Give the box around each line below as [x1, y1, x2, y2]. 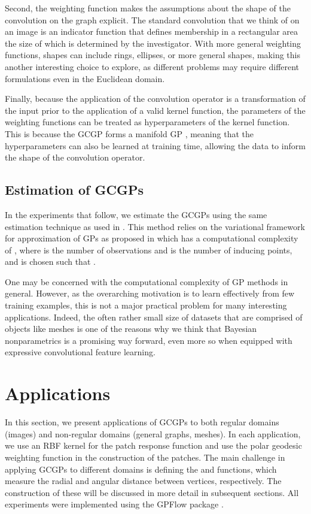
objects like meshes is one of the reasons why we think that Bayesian [5, 322, 257, 335]
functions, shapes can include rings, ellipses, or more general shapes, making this [5, 49, 300, 61]
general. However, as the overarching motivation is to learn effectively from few [5, 287, 295, 300]
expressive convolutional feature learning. [5, 346, 155, 358]
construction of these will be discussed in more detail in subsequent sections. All [5, 486, 299, 498]
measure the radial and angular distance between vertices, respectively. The [5, 474, 282, 487]
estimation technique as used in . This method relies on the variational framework [5, 220, 305, 232]
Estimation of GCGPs [5, 180, 144, 199]
